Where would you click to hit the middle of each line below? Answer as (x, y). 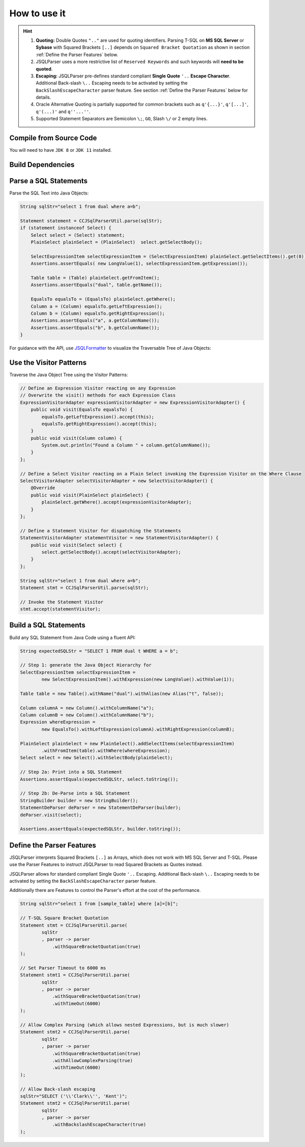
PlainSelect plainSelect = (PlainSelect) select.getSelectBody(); (117, 242)
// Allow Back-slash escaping (58, 1089)
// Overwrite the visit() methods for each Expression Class (98, 395)
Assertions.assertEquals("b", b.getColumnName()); (95, 328)
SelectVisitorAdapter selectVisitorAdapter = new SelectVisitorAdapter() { (117, 481)
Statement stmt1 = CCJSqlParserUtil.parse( (75, 975)
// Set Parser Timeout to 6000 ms (63, 968)
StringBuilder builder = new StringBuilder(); (79, 800)
